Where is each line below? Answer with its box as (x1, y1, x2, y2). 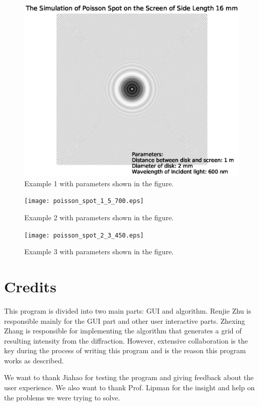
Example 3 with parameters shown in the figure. (24, 246, 174, 257)
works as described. (4, 355, 64, 365)
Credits (4, 276, 57, 296)
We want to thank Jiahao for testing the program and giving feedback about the (4, 372, 254, 383)
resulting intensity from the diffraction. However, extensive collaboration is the (4, 335, 248, 346)
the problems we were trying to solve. (4, 392, 120, 402)
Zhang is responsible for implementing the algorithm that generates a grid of (4, 325, 242, 336)
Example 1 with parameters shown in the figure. (24, 178, 174, 188)
